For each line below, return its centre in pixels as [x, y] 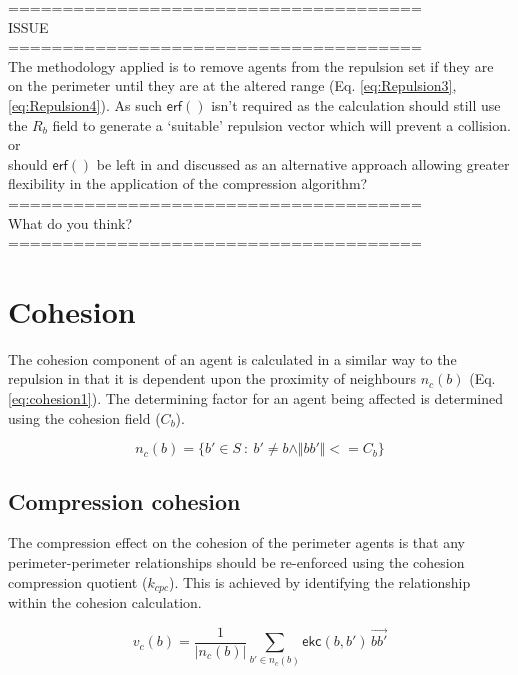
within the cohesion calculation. [105, 602]
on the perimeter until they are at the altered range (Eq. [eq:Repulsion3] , [232, 85]
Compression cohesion [124, 500]
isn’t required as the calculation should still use [356, 104]
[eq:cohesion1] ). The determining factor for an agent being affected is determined [255, 398]
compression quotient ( [78, 581]
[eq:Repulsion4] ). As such [85, 104]
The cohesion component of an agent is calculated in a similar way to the [232, 358]
